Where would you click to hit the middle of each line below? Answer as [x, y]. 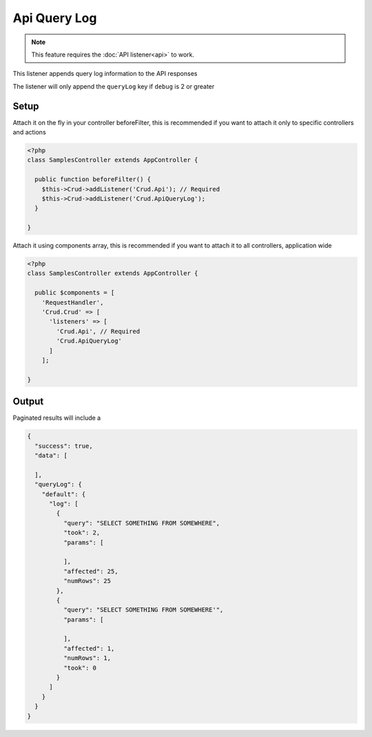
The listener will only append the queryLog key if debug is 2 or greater [114, 86]
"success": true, [64, 446]
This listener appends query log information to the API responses [105, 74]
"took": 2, [82, 533]
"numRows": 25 [87, 581]
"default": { [64, 494]
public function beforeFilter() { [93, 180]
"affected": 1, [89, 648]
